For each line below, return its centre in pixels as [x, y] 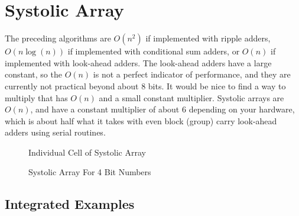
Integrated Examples [70, 204]
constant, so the [33, 74]
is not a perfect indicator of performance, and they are [192, 74]
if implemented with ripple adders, [208, 38]
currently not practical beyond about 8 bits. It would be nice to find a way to [145, 86]
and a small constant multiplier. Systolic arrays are [191, 97]
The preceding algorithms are [58, 38]
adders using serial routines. [55, 132]
